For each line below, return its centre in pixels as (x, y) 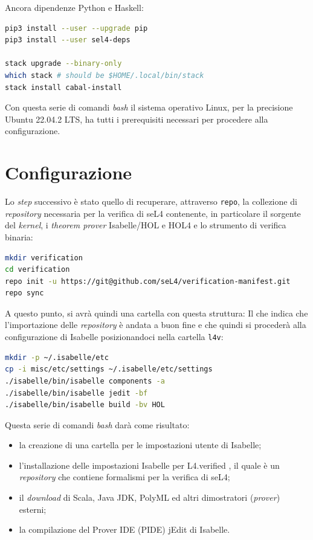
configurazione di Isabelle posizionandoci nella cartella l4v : (114, 337)
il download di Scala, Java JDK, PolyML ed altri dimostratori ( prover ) (150, 497)
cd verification (37, 270)
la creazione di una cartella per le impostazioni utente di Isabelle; (140, 445)
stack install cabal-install (63, 87)
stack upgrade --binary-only (63, 64)
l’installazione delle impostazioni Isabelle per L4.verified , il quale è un (149, 465)
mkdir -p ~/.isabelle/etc (57, 357)
